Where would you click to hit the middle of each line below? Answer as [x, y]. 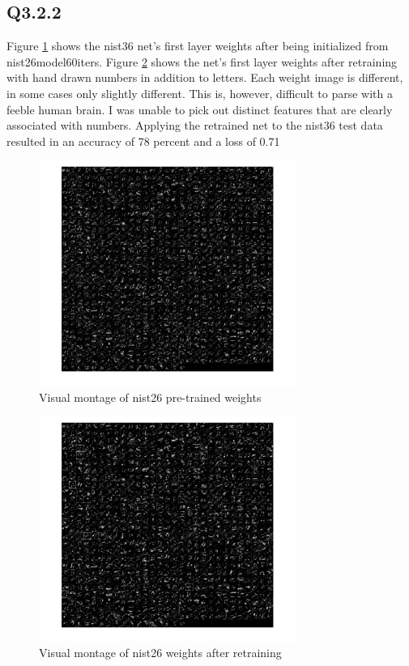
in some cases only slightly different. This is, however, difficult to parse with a [200, 93]
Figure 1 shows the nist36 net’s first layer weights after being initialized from [198, 46]
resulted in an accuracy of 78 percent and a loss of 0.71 [143, 141]
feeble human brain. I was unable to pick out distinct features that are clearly [200, 109]
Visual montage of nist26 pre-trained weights [150, 397]
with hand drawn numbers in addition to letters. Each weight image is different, [205, 77]
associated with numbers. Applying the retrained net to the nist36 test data [195, 125]
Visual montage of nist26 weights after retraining [160, 653]
